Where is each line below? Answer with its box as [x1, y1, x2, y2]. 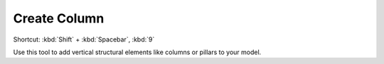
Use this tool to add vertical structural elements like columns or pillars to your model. [13, 48, 262, 56]
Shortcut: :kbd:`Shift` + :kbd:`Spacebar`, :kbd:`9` [13, 35, 155, 44]
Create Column [13, 11, 105, 26]
